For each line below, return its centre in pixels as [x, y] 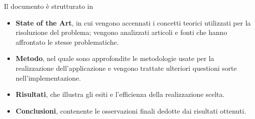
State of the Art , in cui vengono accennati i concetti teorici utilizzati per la [133, 22]
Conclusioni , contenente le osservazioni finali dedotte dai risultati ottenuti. [131, 110]
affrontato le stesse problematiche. [67, 42]
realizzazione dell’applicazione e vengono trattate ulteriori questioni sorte [126, 68]
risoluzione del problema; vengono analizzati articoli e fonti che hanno [121, 32]
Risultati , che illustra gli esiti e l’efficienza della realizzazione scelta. [120, 94]
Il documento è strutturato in [49, 6]
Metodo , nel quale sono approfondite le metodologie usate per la [115, 58]
